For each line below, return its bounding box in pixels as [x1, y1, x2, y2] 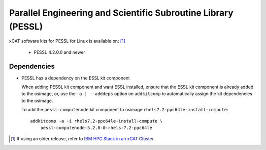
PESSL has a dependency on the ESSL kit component [21, 75, 130, 81]
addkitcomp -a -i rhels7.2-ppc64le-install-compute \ [30, 118, 163, 124]
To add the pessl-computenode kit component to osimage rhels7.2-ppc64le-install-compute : [21, 107, 229, 113]
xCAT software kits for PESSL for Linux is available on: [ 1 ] [9, 38, 126, 44]
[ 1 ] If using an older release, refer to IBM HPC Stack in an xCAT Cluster [10, 136, 154, 142]
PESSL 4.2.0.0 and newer [33, 49, 86, 55]
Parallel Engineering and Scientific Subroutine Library [9, 7, 233, 18]
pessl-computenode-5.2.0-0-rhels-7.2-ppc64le [40, 125, 153, 130]
